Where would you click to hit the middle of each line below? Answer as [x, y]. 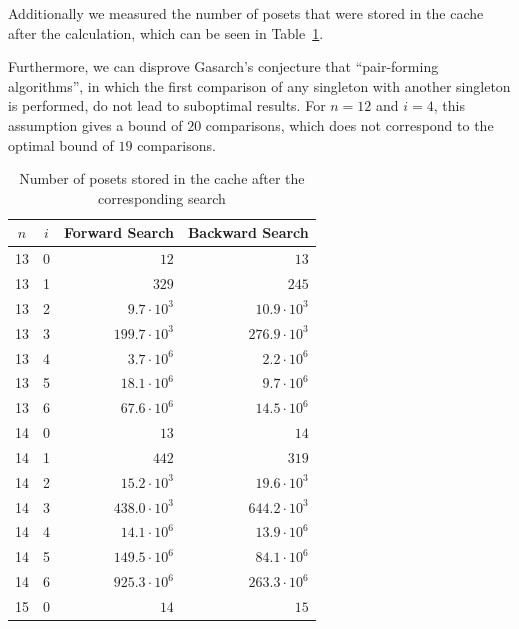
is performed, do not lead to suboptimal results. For [167, 105]
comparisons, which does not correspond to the [349, 124]
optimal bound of [61, 144]
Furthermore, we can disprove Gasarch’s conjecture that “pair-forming [223, 66]
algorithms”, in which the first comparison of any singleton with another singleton [259, 85]
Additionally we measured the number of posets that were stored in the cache [246, 13]
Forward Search [119, 232]
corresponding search [161, 197]
